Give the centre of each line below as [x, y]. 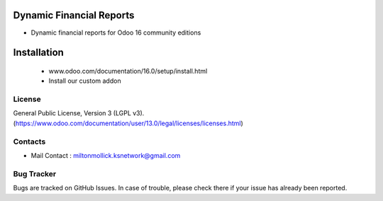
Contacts [29, 142]
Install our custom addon [85, 81]
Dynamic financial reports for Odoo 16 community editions [116, 33]
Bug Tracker [35, 173]
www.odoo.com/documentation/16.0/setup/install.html [128, 71]
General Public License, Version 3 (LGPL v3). [79, 113]
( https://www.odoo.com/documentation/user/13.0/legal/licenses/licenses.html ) [128, 123]
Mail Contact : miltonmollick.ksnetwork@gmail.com [106, 155]
